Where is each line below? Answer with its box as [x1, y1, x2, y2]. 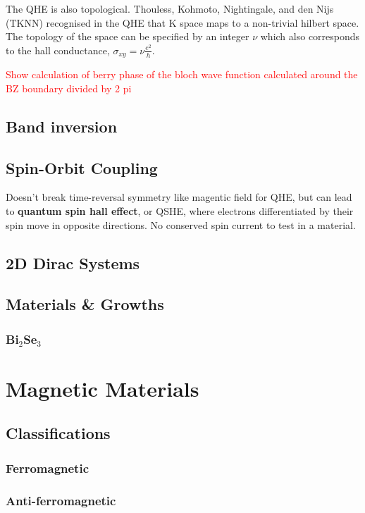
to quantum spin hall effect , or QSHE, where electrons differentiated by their [6, 204, 354, 218]
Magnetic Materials [6, 373, 199, 402]
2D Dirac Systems [6, 252, 140, 273]
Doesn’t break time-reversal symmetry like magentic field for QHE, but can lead [6, 190, 352, 204]
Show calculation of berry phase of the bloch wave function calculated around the [6, 67, 358, 82]
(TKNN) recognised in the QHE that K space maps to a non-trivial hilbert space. [6, 15, 359, 30]
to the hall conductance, [6, 42, 110, 57]
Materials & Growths [6, 293, 164, 315]
